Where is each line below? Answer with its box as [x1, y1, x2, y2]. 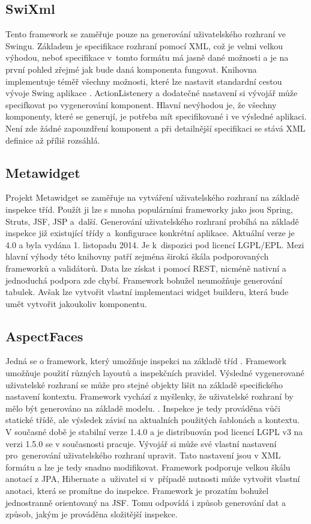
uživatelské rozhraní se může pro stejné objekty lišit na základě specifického [5, 378, 283, 391]
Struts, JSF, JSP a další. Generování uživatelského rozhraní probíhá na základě [5, 215, 299, 227]
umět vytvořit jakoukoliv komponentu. [5, 297, 147, 309]
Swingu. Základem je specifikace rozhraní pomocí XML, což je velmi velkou [5, 39, 283, 52]
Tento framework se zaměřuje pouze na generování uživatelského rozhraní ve [5, 28, 286, 40]
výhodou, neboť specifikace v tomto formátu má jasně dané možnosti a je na [5, 51, 289, 64]
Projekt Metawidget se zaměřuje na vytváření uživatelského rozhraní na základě [5, 191, 300, 204]
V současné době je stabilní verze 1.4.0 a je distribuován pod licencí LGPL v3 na [5, 425, 303, 438]
